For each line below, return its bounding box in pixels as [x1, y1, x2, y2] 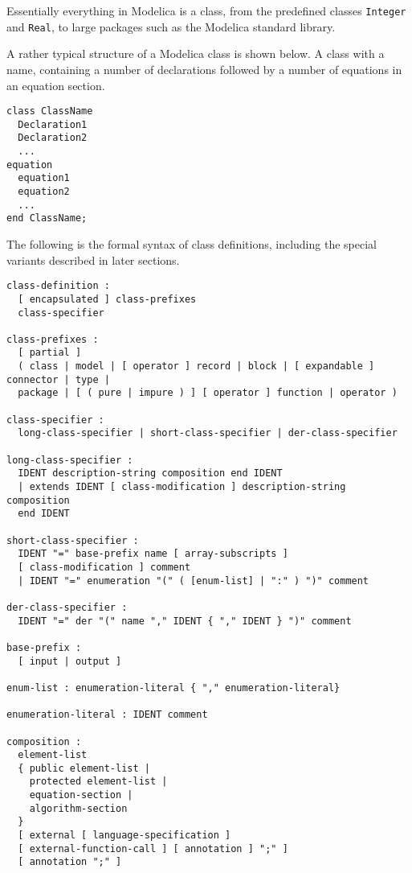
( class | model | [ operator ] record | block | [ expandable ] [18, 360, 375, 373]
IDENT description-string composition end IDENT [18, 467, 283, 480]
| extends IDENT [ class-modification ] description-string [18, 481, 346, 493]
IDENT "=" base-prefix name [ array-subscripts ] [18, 548, 288, 560]
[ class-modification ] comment [18, 561, 191, 573]
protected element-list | [29, 776, 168, 788]
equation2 [18, 186, 70, 198]
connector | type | [6, 373, 110, 385]
